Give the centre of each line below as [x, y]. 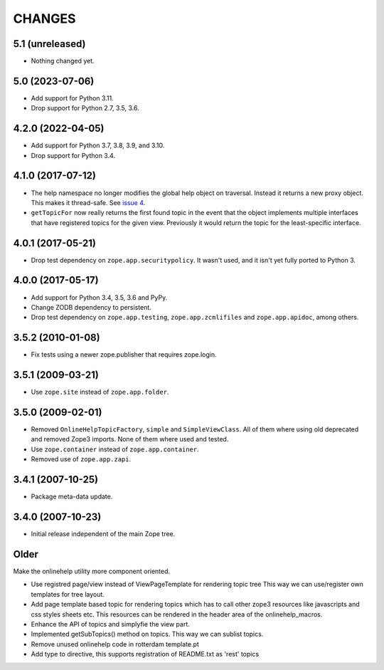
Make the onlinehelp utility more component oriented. [92, 571]
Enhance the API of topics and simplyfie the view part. [110, 624]
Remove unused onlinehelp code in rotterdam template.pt [115, 644]
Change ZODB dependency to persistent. [91, 307]
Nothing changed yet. [63, 61]
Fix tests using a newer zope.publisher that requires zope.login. [124, 355]
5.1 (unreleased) [49, 44]
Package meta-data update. [72, 497]
